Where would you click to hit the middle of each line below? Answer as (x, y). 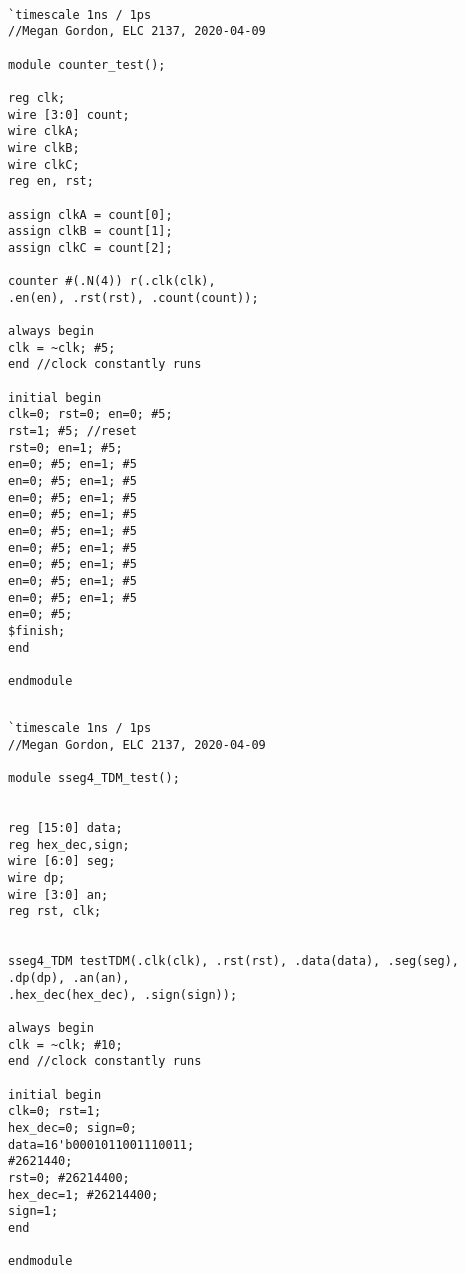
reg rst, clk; (55, 911)
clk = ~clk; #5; (62, 347)
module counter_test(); (87, 64)
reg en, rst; (51, 181)
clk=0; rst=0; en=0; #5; (90, 414)
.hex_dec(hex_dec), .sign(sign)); (123, 994)
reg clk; (37, 97)
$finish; (37, 630)
